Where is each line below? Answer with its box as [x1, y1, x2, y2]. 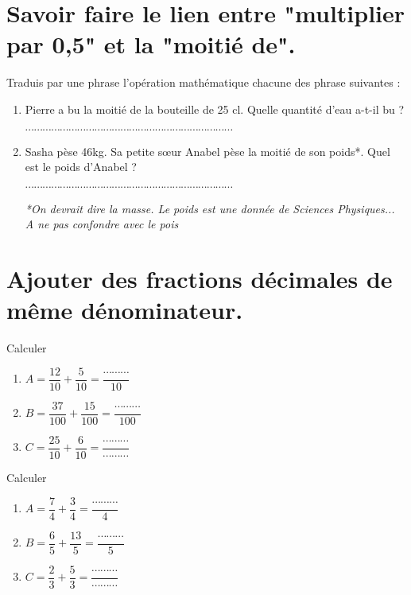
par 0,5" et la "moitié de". [6, 28, 296, 60]
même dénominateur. [6, 294, 243, 326]
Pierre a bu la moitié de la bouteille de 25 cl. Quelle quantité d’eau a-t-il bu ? [25, 100, 405, 117]
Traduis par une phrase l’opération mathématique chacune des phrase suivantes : [6, 74, 401, 91]
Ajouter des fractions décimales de [6, 262, 393, 295]
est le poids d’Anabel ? [25, 158, 137, 175]
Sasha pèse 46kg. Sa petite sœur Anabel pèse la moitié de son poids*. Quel [25, 142, 390, 159]
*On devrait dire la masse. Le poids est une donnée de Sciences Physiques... [25, 200, 395, 216]
